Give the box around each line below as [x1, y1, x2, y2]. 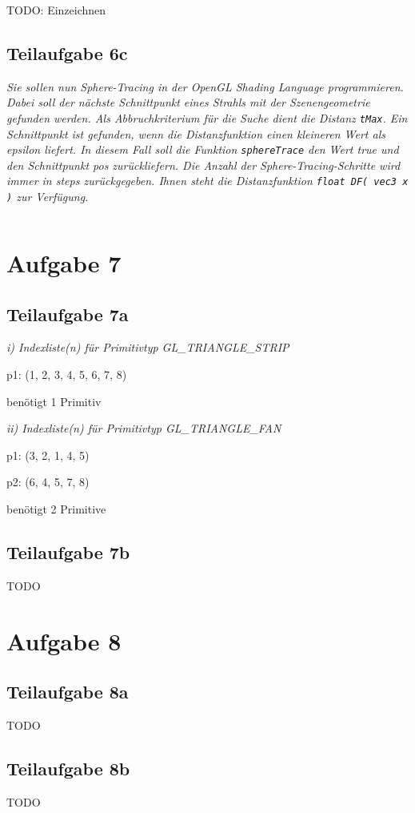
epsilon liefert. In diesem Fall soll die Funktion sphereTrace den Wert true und [6, 141, 399, 158]
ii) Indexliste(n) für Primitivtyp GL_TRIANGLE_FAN [6, 420, 281, 437]
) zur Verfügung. [6, 188, 89, 205]
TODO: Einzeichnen [6, 2, 106, 18]
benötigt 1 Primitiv [6, 392, 102, 409]
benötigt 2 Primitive [6, 500, 106, 517]
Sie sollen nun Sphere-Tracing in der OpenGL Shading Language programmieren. [6, 78, 404, 95]
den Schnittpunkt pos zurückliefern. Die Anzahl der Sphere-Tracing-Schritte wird [6, 156, 401, 173]
